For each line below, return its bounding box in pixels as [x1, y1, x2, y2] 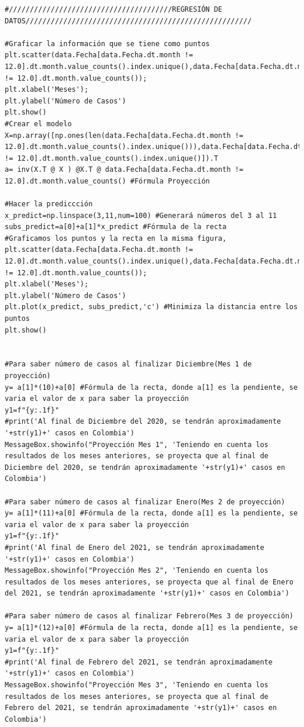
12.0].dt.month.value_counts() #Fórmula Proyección [5, 176, 210, 185]
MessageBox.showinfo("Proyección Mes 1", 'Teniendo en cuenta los [5, 440, 269, 449]
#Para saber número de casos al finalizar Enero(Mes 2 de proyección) [5, 497, 285, 506]
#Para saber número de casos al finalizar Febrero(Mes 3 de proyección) [5, 612, 293, 621]
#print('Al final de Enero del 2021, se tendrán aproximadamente [5, 543, 264, 552]
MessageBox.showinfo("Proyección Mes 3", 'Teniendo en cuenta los [5, 681, 269, 690]
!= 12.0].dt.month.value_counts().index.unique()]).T [5, 154, 219, 162]
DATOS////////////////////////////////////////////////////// [5, 16, 252, 25]
